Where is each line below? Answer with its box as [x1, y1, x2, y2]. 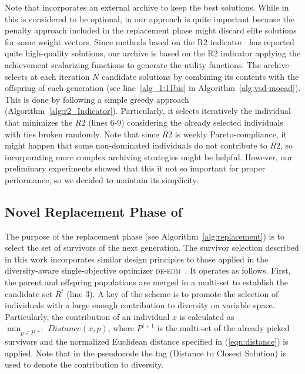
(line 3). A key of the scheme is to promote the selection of [66, 287, 279, 299]
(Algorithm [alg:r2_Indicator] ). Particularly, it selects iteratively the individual [5, 105, 291, 117]
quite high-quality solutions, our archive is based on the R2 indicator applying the [5, 47, 301, 59]
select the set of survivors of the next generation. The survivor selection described [5, 241, 299, 254]
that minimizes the [5, 116, 73, 128]
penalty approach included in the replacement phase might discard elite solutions [5, 24, 297, 36]
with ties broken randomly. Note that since [5, 127, 159, 140]
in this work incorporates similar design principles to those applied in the [5, 252, 269, 265]
